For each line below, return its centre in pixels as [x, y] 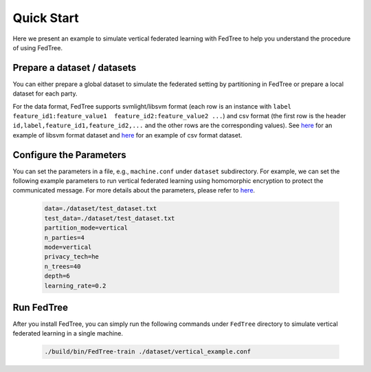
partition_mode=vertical [86, 228]
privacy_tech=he [72, 257]
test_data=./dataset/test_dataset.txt [110, 218]
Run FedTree [41, 307]
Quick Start [46, 18]
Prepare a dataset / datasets [75, 68]
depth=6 [57, 276]
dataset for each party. [45, 94]
